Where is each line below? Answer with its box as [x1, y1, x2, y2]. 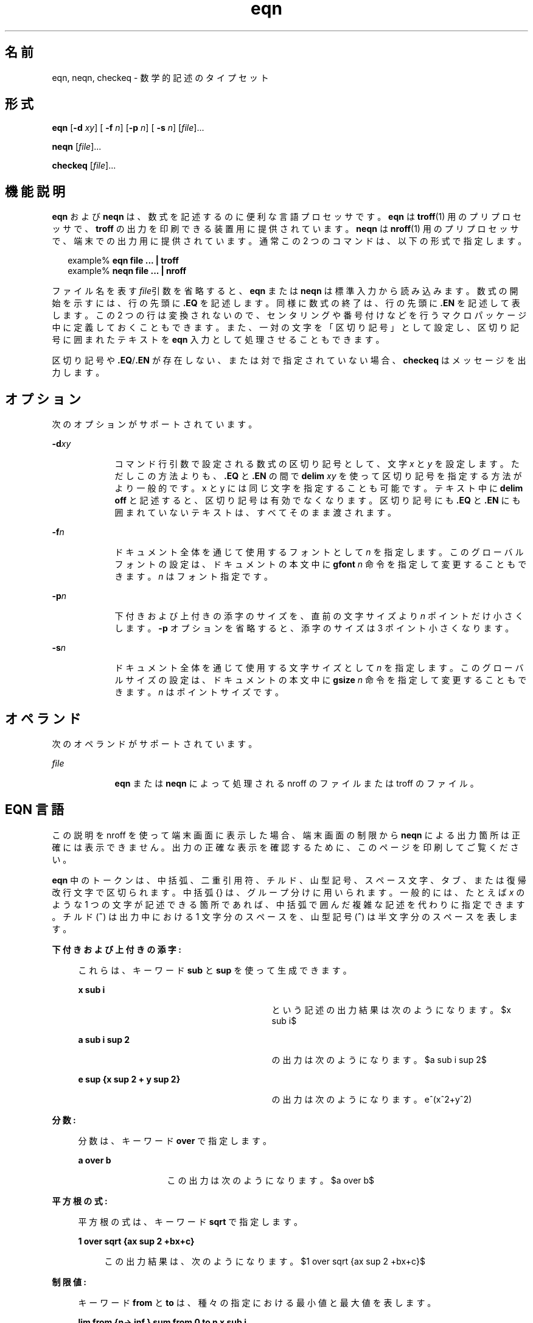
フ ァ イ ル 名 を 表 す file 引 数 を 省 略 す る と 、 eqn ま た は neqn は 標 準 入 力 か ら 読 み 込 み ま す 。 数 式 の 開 [52, 286, 518, 297]
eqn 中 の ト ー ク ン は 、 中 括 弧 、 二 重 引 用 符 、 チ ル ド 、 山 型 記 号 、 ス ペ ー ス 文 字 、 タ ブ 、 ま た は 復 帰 [52, 874, 526, 885]
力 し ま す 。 [52, 367, 105, 378]
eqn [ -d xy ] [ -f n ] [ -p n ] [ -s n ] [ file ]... [52, 122, 204, 133]
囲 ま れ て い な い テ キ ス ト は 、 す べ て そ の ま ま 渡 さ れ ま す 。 [114, 507, 397, 518]
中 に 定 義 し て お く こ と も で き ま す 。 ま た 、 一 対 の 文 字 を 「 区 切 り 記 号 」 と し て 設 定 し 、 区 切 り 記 [52, 322, 519, 333]
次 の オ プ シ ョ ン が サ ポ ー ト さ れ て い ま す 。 [52, 419, 257, 430]
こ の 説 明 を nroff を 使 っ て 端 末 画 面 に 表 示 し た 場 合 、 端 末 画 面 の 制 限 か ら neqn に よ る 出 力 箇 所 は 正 [52, 829, 521, 840]
